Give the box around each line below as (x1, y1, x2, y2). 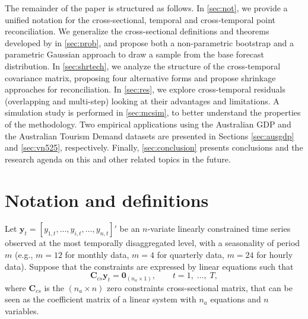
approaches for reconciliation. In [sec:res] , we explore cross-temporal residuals (5, 83, 285, 95)
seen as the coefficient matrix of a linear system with (5, 293, 196, 305)
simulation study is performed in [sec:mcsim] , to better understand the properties (5, 106, 301, 119)
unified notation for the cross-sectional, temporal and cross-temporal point (5, 13, 275, 25)
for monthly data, (65, 248, 129, 261)
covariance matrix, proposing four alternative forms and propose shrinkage (5, 71, 276, 84)
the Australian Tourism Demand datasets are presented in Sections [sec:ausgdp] (5, 129, 294, 142)
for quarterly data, (157, 248, 224, 261)
